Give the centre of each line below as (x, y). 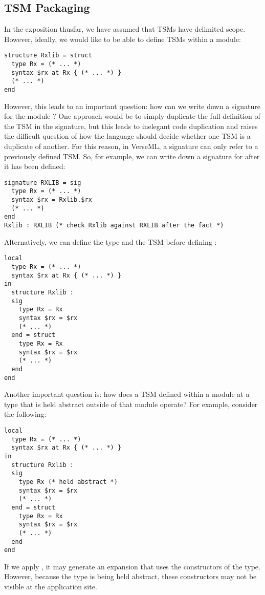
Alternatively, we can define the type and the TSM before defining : (111, 241)
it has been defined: (35, 166)
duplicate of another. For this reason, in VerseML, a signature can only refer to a (131, 146)
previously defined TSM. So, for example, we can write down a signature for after (132, 156)
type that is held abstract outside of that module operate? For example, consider (131, 404)
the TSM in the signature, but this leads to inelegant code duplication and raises (131, 126)
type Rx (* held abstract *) (68, 482)
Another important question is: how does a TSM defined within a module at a (127, 394)
